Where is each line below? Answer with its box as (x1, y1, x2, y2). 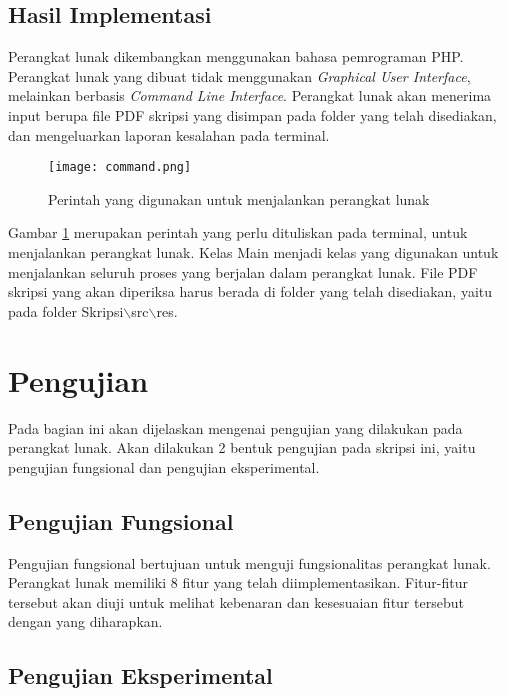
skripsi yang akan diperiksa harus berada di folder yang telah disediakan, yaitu (8, 281, 493, 302)
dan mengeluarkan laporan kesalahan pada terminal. (8, 124, 330, 145)
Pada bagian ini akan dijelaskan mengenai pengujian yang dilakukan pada (8, 417, 463, 438)
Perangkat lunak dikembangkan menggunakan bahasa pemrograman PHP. (8, 46, 464, 67)
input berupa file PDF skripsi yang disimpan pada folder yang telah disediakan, (8, 104, 497, 125)
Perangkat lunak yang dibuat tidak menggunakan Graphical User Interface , (8, 65, 471, 86)
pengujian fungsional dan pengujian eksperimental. (8, 456, 320, 477)
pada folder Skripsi (8, 300, 124, 321)
